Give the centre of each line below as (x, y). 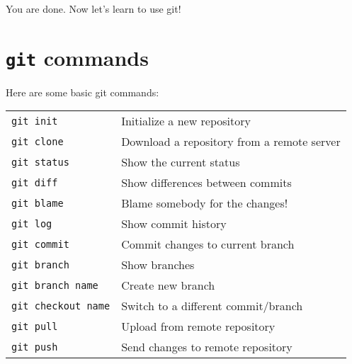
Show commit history (174, 224)
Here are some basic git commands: (83, 92)
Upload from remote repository (198, 326)
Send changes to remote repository (207, 347)
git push (35, 347)
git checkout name (61, 306)
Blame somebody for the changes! (205, 203)
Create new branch (168, 285)
